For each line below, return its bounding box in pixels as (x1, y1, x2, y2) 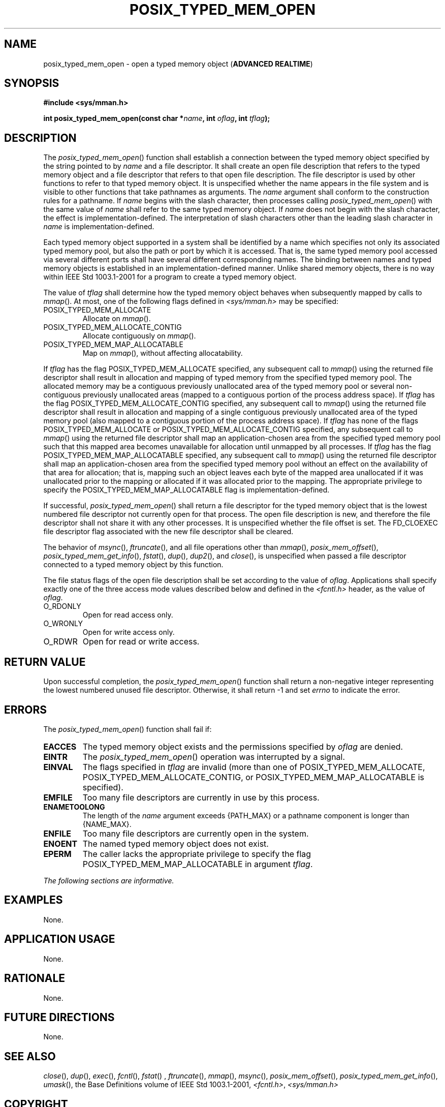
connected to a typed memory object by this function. (43, 560, 224, 569)
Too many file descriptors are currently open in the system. (82, 828, 309, 839)
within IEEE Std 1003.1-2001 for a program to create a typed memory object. (43, 272, 297, 282)
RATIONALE (4, 972, 66, 985)
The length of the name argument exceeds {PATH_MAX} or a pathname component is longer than (82, 811, 409, 820)
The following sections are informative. (43, 876, 174, 885)
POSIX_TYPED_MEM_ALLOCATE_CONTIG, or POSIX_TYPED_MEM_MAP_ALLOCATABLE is (82, 772, 425, 782)
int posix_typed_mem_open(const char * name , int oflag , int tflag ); (43, 114, 270, 123)
